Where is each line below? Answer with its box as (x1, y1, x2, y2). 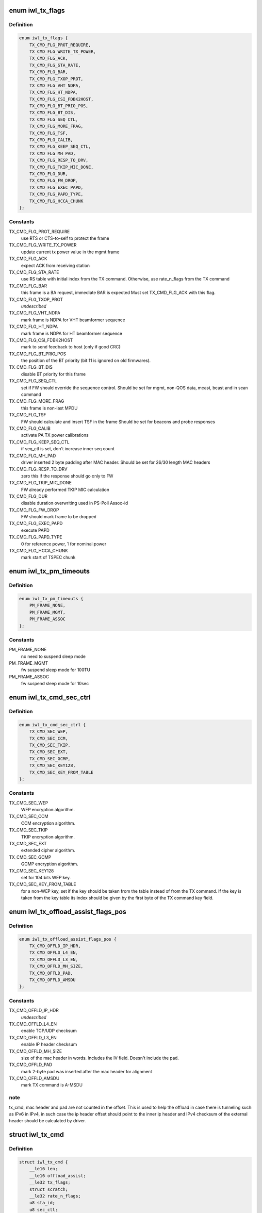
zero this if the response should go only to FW (21, 473, 114, 479)
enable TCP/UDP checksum (21, 1028, 77, 1033)
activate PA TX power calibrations (21, 432, 89, 438)
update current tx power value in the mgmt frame (21, 249, 120, 255)
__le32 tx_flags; (29, 1180, 71, 1185)
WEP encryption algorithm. (21, 807, 75, 813)
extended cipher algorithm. (21, 847, 75, 853)
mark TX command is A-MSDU (21, 1082, 82, 1088)
